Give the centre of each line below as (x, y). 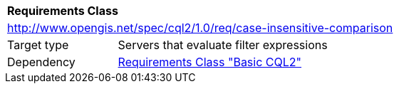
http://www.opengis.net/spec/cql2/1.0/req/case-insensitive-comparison (200, 28)
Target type (38, 45)
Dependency (41, 62)
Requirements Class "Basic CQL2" (210, 62)
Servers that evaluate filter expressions (223, 45)
